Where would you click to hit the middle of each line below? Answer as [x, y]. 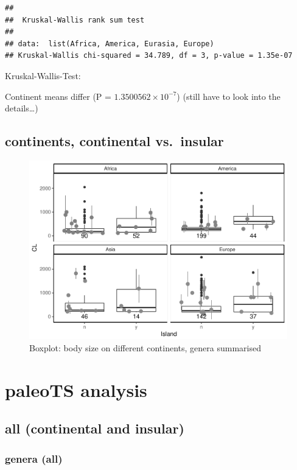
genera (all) [34, 458]
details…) [22, 108]
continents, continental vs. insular [114, 141]
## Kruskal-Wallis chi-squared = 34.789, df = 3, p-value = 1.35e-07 [149, 56]
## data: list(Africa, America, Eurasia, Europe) [110, 44]
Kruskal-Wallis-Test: [43, 75]
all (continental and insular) [95, 428]
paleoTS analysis [76, 389]
